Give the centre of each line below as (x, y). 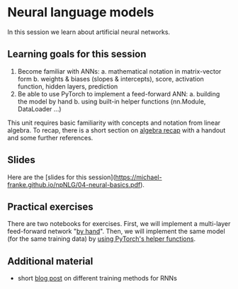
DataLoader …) (39, 109)
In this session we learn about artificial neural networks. (89, 32)
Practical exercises (50, 206)
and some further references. (50, 137)
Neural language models (81, 12)
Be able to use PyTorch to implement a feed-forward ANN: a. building (119, 93)
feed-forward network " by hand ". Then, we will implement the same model (116, 232)
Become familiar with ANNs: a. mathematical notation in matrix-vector (119, 71)
